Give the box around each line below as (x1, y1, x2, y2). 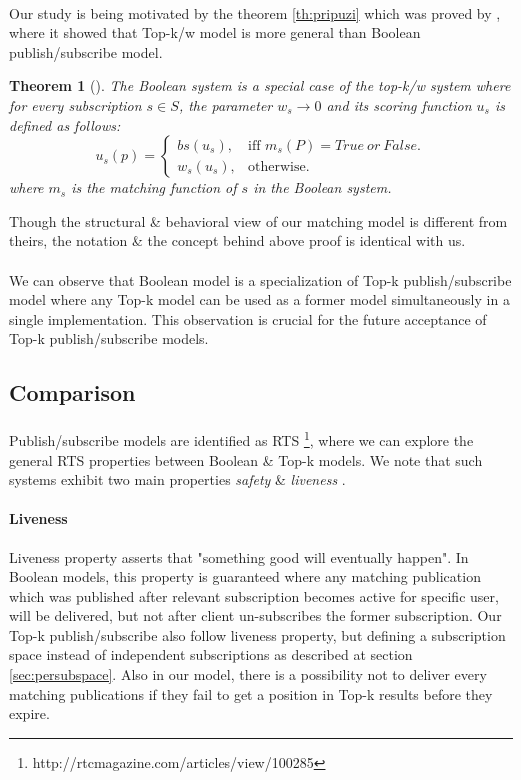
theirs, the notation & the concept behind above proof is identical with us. (9, 230, 466, 251)
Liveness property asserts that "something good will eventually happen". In (9, 546, 469, 567)
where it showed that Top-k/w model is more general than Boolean (9, 22, 421, 43)
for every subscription (9, 94, 142, 115)
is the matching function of (71, 177, 237, 198)
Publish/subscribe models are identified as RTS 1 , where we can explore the (9, 427, 474, 450)
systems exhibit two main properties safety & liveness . (9, 469, 346, 490)
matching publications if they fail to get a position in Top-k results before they (9, 683, 493, 704)
